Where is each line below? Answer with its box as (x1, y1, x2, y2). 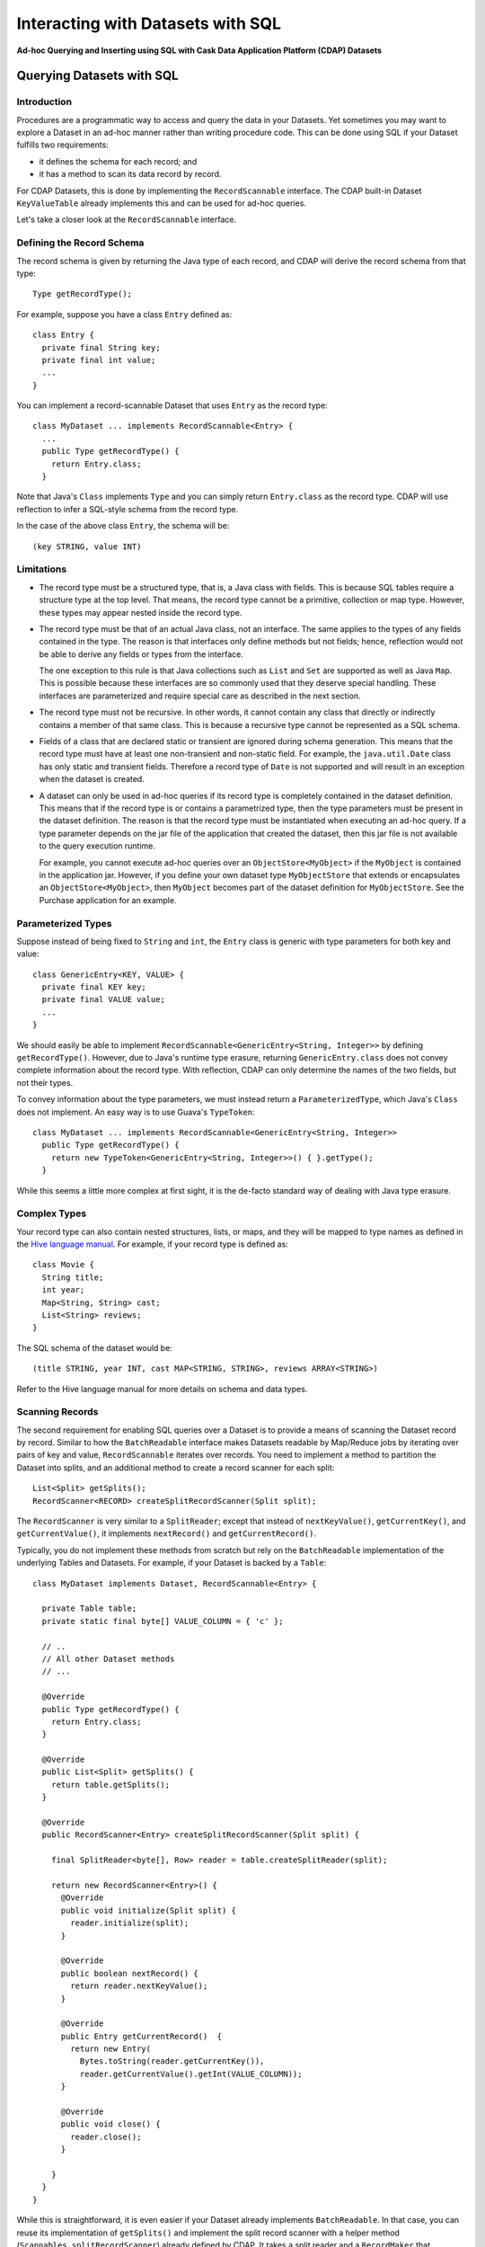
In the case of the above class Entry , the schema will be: (16, 520, 230, 531)
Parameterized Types (16, 917, 112, 929)
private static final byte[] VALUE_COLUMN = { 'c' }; (41, 1616, 284, 1626)
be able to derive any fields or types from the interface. (39, 648, 244, 660)
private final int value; (41, 355, 156, 365)
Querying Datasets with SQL (16, 68, 179, 84)
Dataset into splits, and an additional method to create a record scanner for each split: (16, 1461, 335, 1473)
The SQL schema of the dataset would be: (16, 1342, 172, 1353)
